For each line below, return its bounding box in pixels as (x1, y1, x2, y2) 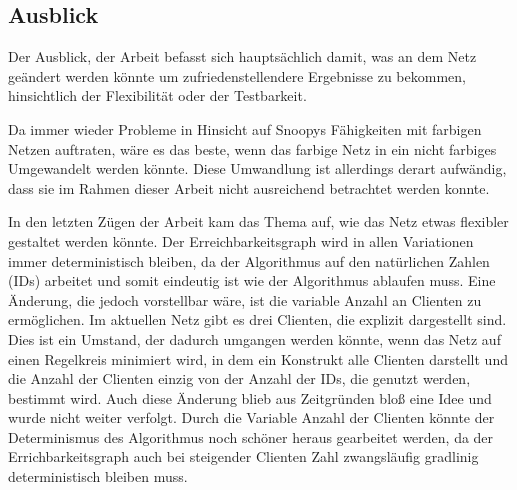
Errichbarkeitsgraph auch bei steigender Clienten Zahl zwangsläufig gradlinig (8, 446, 479, 467)
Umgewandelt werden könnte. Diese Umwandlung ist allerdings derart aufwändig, (8, 158, 507, 179)
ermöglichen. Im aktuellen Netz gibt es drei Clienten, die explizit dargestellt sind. (8, 309, 507, 330)
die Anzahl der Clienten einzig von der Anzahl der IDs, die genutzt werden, (8, 368, 471, 389)
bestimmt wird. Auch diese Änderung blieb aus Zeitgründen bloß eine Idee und (8, 387, 492, 408)
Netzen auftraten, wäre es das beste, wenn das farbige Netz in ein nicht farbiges (8, 138, 497, 159)
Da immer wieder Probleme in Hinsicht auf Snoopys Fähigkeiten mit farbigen (8, 118, 482, 139)
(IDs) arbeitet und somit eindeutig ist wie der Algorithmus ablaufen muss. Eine (8, 270, 496, 291)
